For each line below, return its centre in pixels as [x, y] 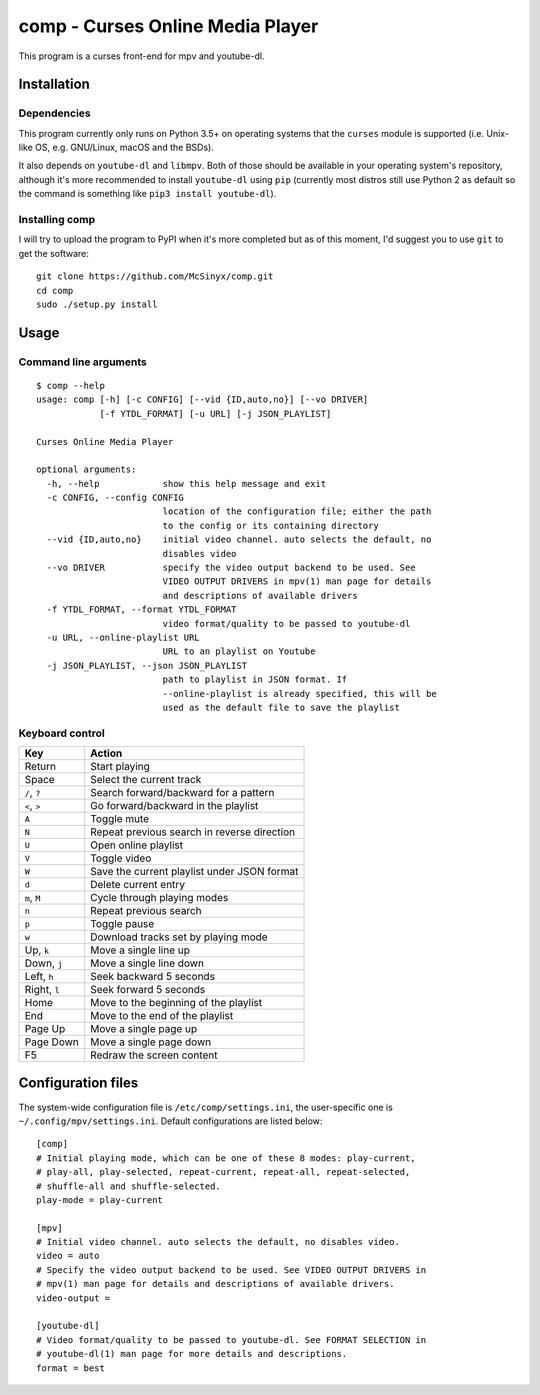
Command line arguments [82, 362]
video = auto [68, 1256]
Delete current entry [137, 885]
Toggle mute [120, 819]
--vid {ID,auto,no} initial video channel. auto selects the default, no [239, 539]
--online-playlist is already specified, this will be [299, 693]
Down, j [44, 963]
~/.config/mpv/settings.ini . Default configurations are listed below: [170, 1121]
